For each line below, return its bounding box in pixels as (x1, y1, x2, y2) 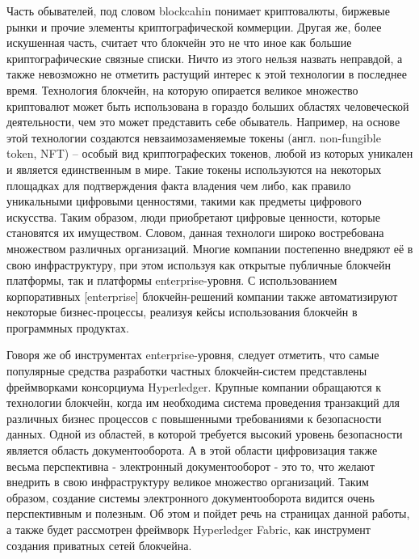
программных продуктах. (6, 319, 129, 336)
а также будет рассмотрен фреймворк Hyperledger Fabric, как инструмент (6, 521, 371, 537)
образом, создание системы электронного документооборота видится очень (6, 489, 375, 506)
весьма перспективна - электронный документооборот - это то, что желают (6, 457, 375, 474)
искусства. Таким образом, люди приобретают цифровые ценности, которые (6, 208, 380, 225)
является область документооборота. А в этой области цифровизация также (6, 442, 378, 459)
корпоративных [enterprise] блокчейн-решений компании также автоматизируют (6, 287, 398, 304)
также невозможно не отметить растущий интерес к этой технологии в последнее (6, 66, 408, 83)
